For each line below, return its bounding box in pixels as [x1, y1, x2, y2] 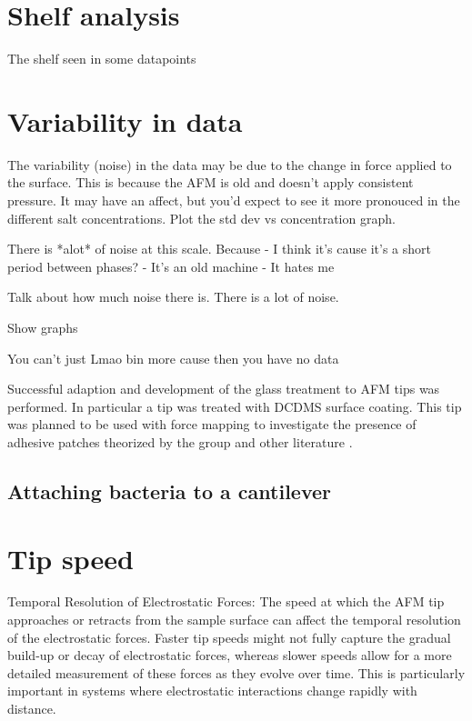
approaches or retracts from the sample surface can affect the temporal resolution [7, 610, 461, 629]
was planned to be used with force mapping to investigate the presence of [7, 415, 417, 434]
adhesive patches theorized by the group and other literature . [7, 432, 353, 451]
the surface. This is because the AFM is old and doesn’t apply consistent [7, 173, 414, 192]
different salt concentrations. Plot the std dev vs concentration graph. [7, 208, 396, 227]
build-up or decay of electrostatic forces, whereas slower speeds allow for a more [7, 646, 452, 665]
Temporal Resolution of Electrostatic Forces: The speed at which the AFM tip [7, 592, 445, 611]
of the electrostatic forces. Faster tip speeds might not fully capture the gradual [7, 627, 451, 646]
